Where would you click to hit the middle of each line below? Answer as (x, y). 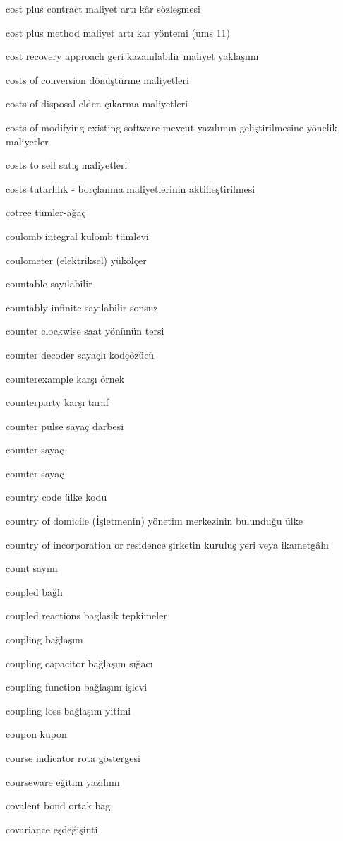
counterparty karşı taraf (58, 402)
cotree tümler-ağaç (46, 212)
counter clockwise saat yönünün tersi (85, 331)
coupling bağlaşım (44, 639)
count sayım (32, 568)
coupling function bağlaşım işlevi (77, 687)
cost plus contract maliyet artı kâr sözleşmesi (103, 8)
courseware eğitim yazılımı (63, 781)
